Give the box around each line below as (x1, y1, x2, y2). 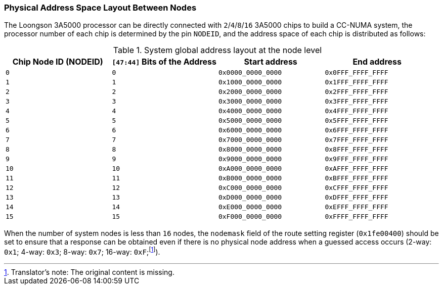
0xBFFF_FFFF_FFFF (325, 174, 388, 182)
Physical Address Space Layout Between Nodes (4, 3, 197, 13)
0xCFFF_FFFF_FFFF (325, 184, 388, 192)
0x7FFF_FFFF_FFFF (325, 136, 388, 144)
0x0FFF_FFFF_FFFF (325, 69, 388, 77)
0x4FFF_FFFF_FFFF (325, 107, 388, 115)
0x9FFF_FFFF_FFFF (325, 155, 388, 163)
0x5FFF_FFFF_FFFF (325, 117, 388, 125)
